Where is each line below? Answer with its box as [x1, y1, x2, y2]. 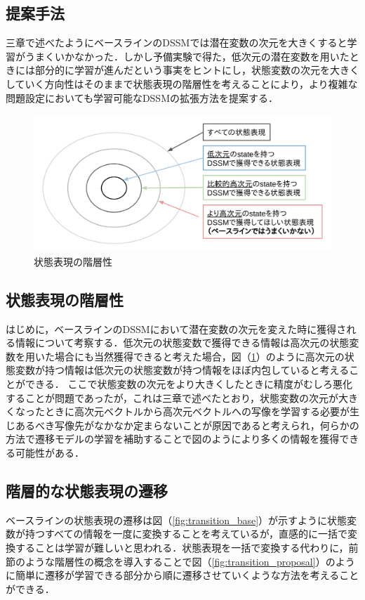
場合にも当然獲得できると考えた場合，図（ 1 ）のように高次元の [54, 348, 345, 363]
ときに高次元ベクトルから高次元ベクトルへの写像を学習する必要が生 [44, 404, 359, 419]
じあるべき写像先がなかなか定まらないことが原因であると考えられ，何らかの [6, 417, 359, 432]
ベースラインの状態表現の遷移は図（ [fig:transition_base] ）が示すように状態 [6, 512, 347, 527]
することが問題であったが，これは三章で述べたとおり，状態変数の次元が [6, 390, 339, 405]
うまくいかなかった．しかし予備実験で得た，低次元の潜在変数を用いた [25, 48, 350, 63]
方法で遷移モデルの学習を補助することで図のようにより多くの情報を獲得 [6, 431, 340, 446]
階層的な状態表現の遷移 [6, 479, 168, 501]
